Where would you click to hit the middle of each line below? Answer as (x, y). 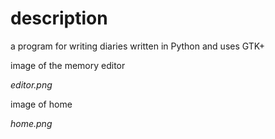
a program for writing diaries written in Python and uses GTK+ (137, 46)
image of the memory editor (68, 65)
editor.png (31, 84)
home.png (31, 123)
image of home (41, 104)
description (59, 18)
